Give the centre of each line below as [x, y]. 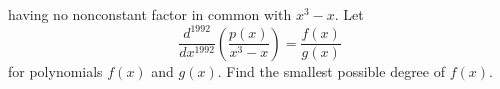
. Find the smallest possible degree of [331, 70]
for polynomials [55, 70]
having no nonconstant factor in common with [150, 14]
